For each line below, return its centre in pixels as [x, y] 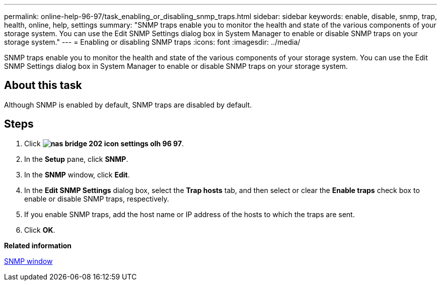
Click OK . [40, 230]
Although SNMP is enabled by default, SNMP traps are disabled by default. [128, 105]
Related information [38, 245]
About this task [43, 85]
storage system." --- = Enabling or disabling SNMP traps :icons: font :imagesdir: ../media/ [152, 42]
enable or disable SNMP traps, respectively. [97, 199]
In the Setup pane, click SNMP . [76, 159]
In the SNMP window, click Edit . [77, 174]
